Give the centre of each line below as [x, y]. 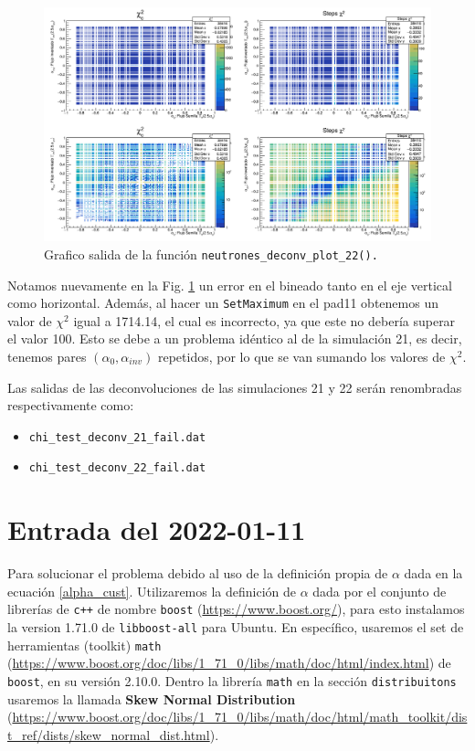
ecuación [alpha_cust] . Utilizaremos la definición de [152, 591]
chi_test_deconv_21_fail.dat [117, 437]
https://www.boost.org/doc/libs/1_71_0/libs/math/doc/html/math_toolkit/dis [240, 717]
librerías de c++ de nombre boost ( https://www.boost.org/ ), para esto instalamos [236, 609]
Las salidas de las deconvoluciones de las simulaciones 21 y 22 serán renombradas [235, 387]
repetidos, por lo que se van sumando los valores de [301, 356]
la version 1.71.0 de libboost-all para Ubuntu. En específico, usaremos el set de [236, 627]
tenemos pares [47, 356]
